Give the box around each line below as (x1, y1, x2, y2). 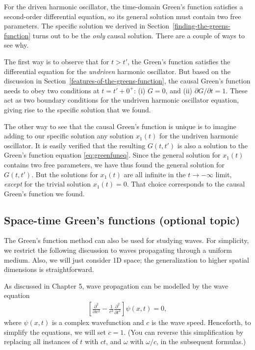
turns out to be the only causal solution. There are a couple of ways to (32, 30, 245, 40)
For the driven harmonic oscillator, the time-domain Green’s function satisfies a (4, 1, 243, 11)
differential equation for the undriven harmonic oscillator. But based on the (4, 66, 230, 76)
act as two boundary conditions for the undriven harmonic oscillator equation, (4, 95, 239, 105)
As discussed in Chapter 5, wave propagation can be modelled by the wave (4, 280, 229, 291)
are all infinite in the (124, 169, 186, 179)
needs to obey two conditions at (4, 85, 100, 95)
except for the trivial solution (4, 179, 91, 189)
